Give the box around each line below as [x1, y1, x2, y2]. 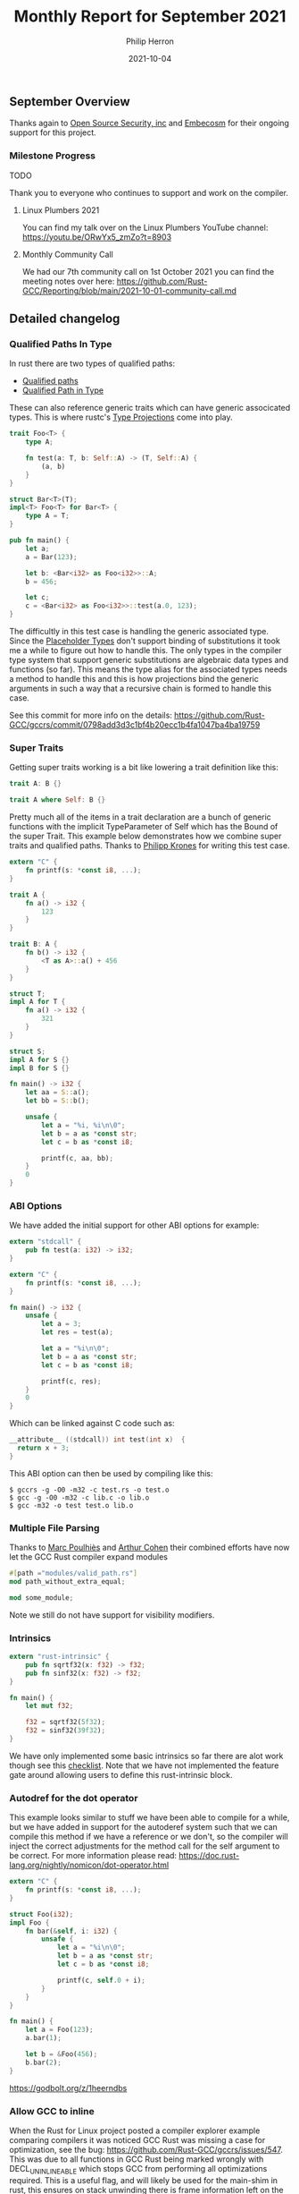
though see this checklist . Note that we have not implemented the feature [9, 1760, 279, 1771]
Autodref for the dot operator [9, 1791, 138, 1804]
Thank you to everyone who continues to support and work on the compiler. [9, 187, 288, 198]
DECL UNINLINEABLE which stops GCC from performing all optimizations [9, 2164, 268, 2176]
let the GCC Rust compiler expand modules [9, 1552, 168, 1562]
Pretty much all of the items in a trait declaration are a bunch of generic [9, 812, 272, 822]
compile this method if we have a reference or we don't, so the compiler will [9, 1832, 288, 1842]
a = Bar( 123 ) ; [25, 552, 78, 561]
